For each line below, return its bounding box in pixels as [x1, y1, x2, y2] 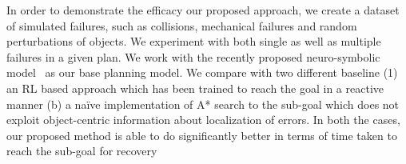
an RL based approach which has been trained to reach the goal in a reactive [6, 79, 384, 96]
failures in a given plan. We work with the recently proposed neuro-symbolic [6, 48, 380, 65]
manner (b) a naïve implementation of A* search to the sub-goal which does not [6, 95, 400, 112]
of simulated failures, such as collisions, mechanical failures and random [6, 17, 357, 34]
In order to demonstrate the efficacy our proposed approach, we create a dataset [6, 2, 400, 18]
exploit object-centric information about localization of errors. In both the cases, [6, 111, 400, 128]
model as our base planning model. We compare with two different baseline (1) [6, 64, 398, 81]
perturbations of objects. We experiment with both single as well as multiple [6, 33, 381, 50]
